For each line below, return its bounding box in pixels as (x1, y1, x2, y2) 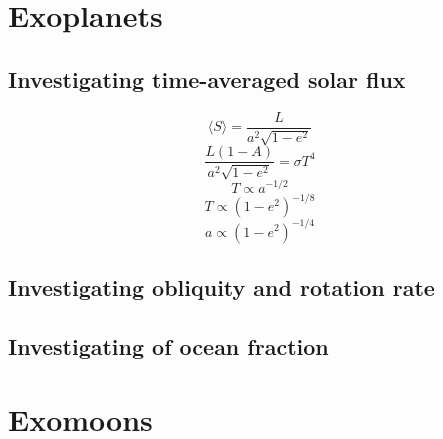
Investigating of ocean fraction (8, 330, 329, 361)
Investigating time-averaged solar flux (8, 63, 406, 94)
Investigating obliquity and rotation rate (8, 271, 435, 302)
